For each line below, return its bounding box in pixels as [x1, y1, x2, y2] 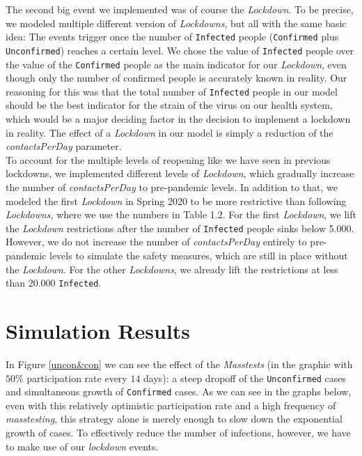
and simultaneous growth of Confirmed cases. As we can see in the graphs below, [6, 384, 352, 399]
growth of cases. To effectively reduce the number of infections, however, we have [6, 425, 351, 440]
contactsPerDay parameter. [6, 139, 122, 153]
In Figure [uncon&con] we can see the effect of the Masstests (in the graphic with [6, 356, 353, 371]
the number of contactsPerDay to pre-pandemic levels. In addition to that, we [6, 179, 338, 194]
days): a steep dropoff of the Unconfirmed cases [143, 370, 347, 385]
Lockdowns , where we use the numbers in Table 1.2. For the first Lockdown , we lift [6, 207, 356, 222]
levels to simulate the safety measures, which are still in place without [49, 248, 348, 262]
